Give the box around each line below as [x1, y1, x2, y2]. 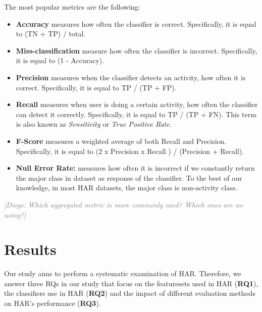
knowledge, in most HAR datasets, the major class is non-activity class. [16, 182, 238, 193]
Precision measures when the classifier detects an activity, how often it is [16, 72, 246, 82]
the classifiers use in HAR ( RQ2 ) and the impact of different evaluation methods [4, 288, 255, 298]
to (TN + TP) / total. [16, 28, 86, 39]
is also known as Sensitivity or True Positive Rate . [16, 119, 172, 129]
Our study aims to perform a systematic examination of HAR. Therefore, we [4, 268, 241, 279]
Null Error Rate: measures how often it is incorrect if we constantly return [16, 163, 255, 173]
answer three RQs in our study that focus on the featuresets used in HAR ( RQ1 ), [4, 278, 258, 288]
